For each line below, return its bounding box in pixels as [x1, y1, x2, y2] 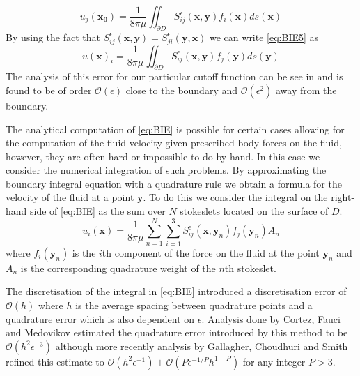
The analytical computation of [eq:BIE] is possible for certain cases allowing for [6, 121, 345, 136]
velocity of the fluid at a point [6, 190, 134, 204]
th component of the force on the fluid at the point [102, 245, 320, 260]
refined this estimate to [6, 354, 104, 368]
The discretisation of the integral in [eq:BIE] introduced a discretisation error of [6, 284, 347, 299]
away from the [275, 82, 337, 97]
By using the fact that [6, 29, 100, 44]
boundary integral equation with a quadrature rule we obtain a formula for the [6, 176, 342, 190]
